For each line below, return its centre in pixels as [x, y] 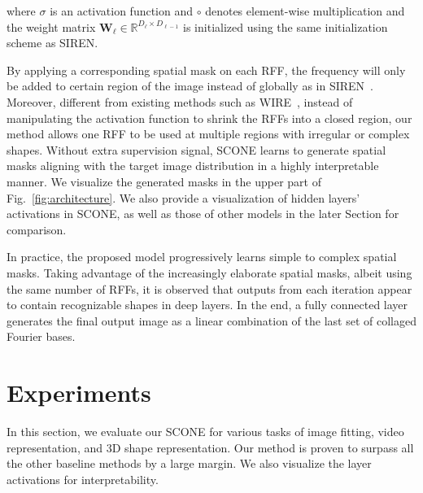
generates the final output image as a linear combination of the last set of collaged [211, 320]
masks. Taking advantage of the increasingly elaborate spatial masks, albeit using [209, 272]
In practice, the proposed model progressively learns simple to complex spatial [202, 257]
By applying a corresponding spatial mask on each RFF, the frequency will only [206, 70]
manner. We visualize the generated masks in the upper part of [164, 181]
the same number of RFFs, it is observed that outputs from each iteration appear [209, 288]
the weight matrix [51, 26]
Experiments [79, 393]
